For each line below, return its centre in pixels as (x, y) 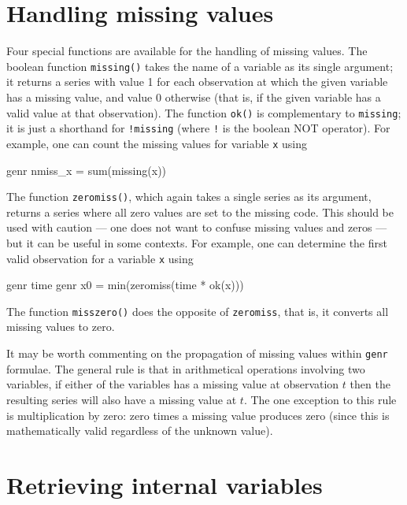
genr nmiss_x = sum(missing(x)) (87, 170)
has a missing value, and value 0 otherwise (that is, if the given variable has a (194, 97)
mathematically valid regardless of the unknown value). (140, 431)
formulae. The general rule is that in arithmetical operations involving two (186, 368)
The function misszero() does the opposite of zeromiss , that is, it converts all (198, 311)
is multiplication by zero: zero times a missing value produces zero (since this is (198, 415)
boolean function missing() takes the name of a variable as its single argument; (200, 66)
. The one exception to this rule (320, 399)
